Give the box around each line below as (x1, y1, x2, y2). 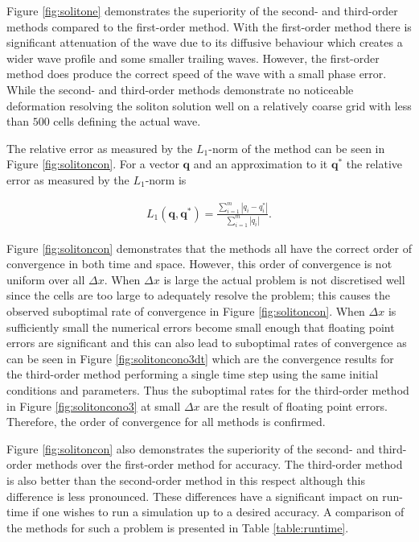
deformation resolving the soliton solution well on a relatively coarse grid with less (6, 97, 412, 114)
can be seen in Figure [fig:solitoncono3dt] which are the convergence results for (6, 350, 394, 366)
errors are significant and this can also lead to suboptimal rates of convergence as (6, 334, 407, 351)
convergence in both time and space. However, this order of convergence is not (6, 255, 392, 272)
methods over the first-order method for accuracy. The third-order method (35, 456, 403, 473)
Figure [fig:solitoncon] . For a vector (6, 155, 179, 172)
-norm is (145, 171, 187, 188)
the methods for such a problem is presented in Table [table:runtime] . (6, 519, 349, 536)
